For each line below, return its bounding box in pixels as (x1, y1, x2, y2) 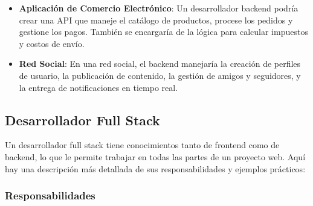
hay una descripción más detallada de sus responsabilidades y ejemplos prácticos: (5, 162, 306, 175)
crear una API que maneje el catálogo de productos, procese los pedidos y (19, 13, 293, 26)
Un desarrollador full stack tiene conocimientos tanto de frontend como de (5, 139, 280, 151)
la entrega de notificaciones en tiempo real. (19, 81, 178, 93)
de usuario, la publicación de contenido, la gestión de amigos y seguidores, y (19, 69, 301, 81)
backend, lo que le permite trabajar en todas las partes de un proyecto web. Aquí (5, 150, 306, 163)
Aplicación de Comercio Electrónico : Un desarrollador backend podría (19, 2, 298, 14)
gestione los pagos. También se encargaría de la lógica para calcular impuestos (19, 25, 308, 38)
